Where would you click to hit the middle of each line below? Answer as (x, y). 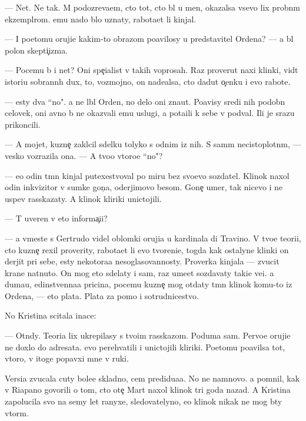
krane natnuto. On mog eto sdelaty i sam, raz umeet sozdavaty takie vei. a (139, 272)
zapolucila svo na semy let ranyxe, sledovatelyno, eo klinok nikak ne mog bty (144, 401)
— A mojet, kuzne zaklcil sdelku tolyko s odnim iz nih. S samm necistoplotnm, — (153, 144)
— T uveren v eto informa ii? (56, 218)
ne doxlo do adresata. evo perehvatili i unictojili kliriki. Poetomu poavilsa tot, (145, 347)
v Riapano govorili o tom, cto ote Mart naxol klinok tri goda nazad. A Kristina (148, 389)
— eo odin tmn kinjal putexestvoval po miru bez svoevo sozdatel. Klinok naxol (147, 175)
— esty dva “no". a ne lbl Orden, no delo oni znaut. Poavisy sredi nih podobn (145, 101)
